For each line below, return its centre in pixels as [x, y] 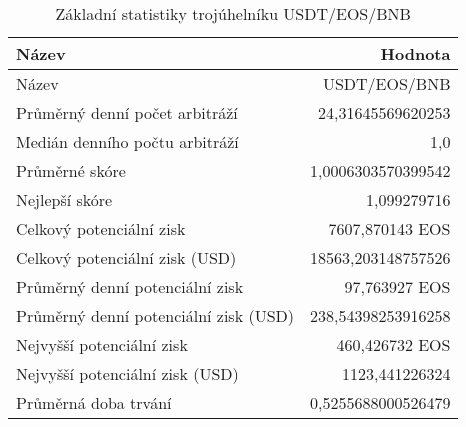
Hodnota [415, 53]
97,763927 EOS [397, 286]
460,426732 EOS [393, 344]
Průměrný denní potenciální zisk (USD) [155, 315]
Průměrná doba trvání [94, 402]
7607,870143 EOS [389, 228]
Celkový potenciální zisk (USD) [126, 257]
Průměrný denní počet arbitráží [127, 112]
